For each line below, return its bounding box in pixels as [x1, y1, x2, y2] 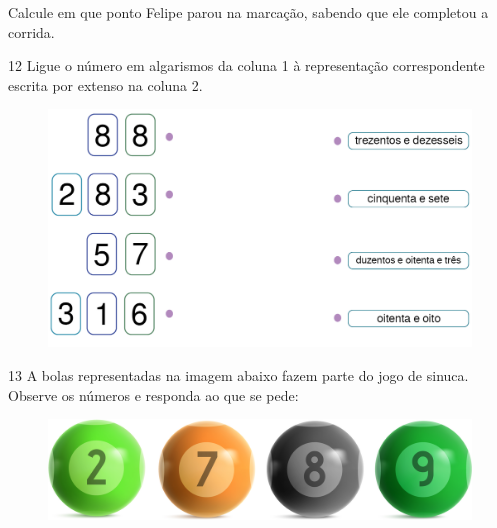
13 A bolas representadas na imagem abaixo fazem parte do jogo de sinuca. [8, 365, 469, 386]
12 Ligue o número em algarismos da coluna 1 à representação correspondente [8, 55, 485, 76]
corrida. [8, 21, 55, 42]
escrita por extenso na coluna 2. [8, 74, 203, 95]
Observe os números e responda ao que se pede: [8, 384, 299, 405]
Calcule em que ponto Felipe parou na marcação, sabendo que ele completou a [8, 2, 489, 22]
